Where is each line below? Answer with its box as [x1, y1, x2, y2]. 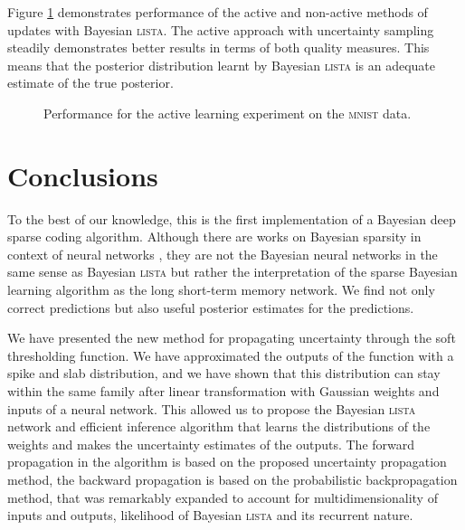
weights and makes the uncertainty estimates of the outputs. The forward [7, 434, 415, 453]
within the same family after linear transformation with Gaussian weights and [7, 382, 440, 401]
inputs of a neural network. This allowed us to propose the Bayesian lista [7, 399, 416, 418]
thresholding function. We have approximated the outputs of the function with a [7, 345, 454, 364]
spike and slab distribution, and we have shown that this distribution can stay [7, 364, 441, 383]
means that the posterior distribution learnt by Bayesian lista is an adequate [7, 55, 435, 74]
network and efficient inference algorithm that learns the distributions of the [7, 417, 431, 436]
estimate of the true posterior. [7, 73, 174, 92]
